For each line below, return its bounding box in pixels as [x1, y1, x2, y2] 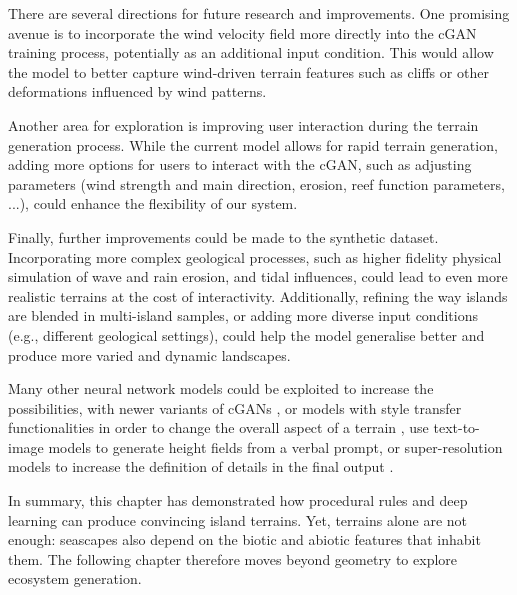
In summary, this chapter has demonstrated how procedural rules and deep [8, 490, 468, 511]
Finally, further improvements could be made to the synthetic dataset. [8, 226, 439, 247]
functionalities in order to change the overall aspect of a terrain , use [8, 417, 429, 438]
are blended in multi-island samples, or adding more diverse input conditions [8, 305, 478, 326]
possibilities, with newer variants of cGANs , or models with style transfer [8, 397, 462, 418]
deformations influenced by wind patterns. [8, 81, 267, 102]
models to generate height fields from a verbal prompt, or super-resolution [48, 436, 503, 457]
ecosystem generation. [8, 568, 142, 589]
